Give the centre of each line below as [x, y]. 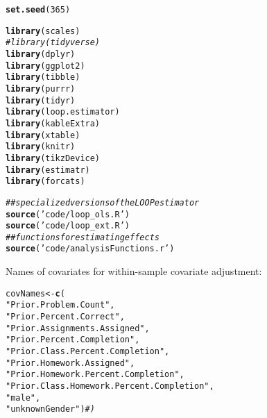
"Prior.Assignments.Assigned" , [78, 328]
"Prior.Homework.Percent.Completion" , [95, 375]
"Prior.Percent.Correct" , [65, 317]
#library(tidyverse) [53, 43]
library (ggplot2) [45, 66]
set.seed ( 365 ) [38, 10]
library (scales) [43, 31]
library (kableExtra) [53, 123]
